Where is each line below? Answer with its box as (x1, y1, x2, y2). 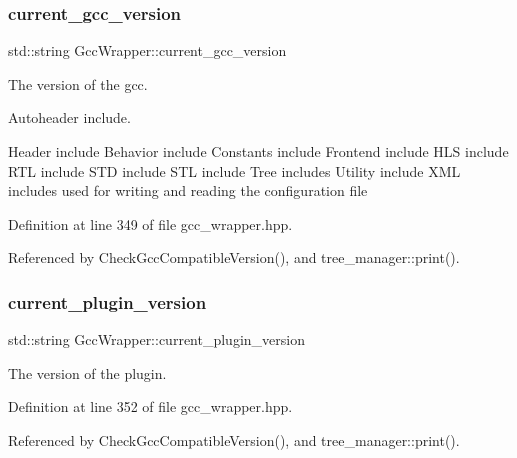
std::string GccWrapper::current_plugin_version (8, 329, 305, 350)
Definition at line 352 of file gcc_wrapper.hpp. (8, 396, 293, 417)
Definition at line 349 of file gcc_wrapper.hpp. (8, 213, 293, 234)
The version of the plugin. (8, 362, 167, 383)
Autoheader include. (8, 107, 131, 128)
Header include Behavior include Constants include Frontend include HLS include (8, 141, 509, 161)
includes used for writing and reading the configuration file (8, 180, 368, 201)
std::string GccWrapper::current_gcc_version (8, 40, 287, 61)
